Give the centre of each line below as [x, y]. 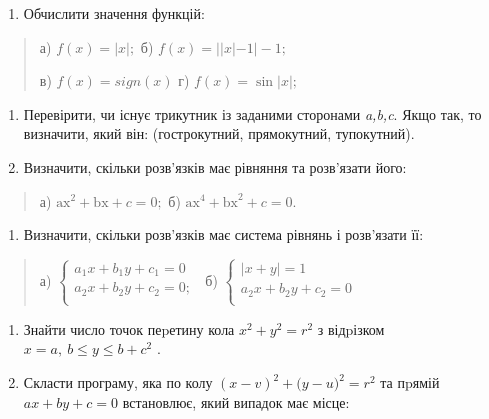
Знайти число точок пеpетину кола [129, 328]
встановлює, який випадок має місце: [236, 401]
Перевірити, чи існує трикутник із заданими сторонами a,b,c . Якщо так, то [252, 113]
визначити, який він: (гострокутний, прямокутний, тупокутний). [219, 133]
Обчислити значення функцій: [114, 13]
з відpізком [351, 328]
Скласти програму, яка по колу [118, 382]
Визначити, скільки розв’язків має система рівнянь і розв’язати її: [223, 234]
